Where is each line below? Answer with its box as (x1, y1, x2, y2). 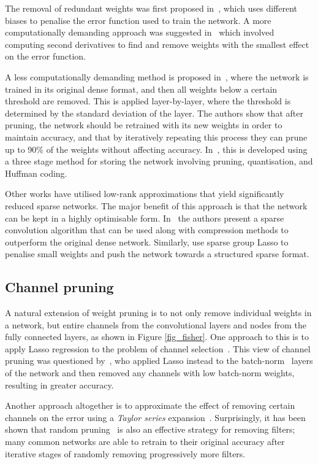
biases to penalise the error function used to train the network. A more (5, 14, 271, 26)
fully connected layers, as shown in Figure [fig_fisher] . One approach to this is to (5, 330, 309, 343)
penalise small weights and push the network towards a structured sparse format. (5, 247, 309, 260)
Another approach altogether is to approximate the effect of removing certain (5, 399, 295, 412)
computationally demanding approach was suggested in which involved (5, 26, 274, 39)
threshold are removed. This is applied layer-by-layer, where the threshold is (5, 95, 291, 107)
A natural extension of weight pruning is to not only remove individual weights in (5, 306, 312, 319)
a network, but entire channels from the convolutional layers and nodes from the (5, 318, 306, 331)
